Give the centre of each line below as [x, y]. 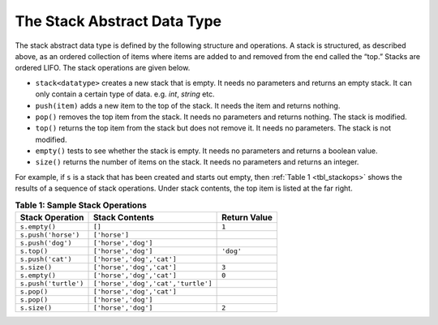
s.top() [34, 251]
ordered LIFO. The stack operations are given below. [103, 68]
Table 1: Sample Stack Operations [81, 205]
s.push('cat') [46, 259]
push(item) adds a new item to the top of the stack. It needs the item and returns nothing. [188, 105]
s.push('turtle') [52, 284]
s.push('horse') [50, 235]
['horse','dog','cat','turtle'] [152, 284]
